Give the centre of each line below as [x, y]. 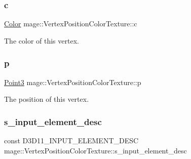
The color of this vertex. [42, 40]
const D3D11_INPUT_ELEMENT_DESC [71, 141]
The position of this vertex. [47, 99]
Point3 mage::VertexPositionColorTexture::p [73, 82]
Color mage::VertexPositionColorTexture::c [71, 24]
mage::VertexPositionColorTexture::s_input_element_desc [95, 150]
